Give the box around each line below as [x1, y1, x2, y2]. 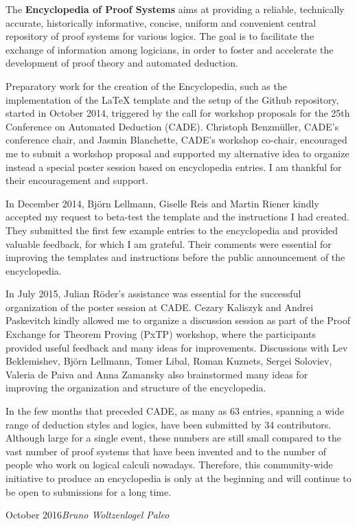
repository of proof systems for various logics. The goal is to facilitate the [5, 29, 314, 43]
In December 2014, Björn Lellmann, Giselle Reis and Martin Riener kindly [5, 196, 319, 210]
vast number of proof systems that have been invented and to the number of [5, 444, 327, 458]
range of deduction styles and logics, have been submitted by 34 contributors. [5, 417, 332, 431]
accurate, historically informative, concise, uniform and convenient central [5, 15, 316, 30]
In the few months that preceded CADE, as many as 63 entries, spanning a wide [5, 404, 345, 418]
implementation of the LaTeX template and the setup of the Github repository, [5, 92, 339, 106]
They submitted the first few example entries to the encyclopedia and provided [5, 222, 338, 237]
